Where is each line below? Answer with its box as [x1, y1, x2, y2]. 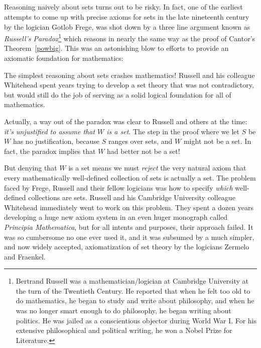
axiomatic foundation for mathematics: [4, 53, 123, 63]
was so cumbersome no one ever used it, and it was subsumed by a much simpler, [4, 231, 254, 242]
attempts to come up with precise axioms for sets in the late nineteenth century [4, 11, 249, 22]
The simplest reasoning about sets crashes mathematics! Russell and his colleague [4, 69, 255, 80]
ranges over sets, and [108, 136, 173, 146]
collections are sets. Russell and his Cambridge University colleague [28, 192, 235, 203]
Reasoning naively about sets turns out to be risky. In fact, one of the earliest [4, 2, 243, 12]
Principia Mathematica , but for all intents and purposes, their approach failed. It [4, 221, 253, 232]
